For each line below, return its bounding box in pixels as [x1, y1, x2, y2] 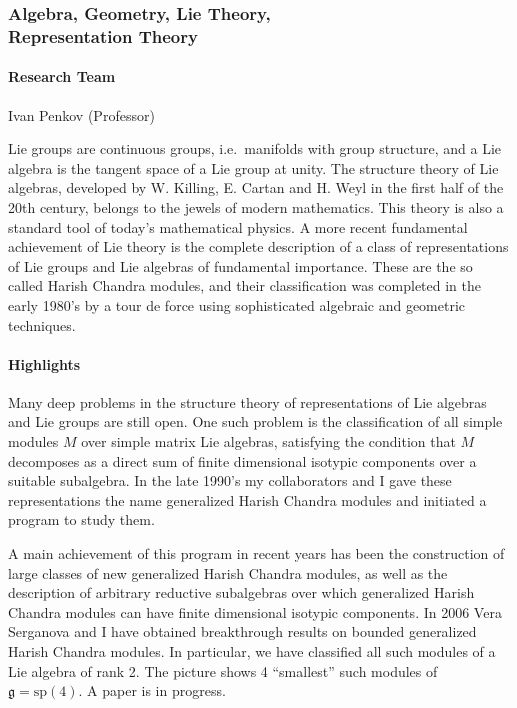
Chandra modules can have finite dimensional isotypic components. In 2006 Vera [8, 601, 502, 622]
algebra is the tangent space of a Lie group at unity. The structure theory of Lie [8, 157, 499, 178]
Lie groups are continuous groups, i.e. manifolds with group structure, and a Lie [8, 138, 501, 159]
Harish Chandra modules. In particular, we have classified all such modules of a [8, 641, 496, 662]
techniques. [8, 314, 76, 335]
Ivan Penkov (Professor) [8, 104, 155, 125]
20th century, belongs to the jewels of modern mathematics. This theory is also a [8, 196, 504, 217]
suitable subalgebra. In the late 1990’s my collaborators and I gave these [8, 470, 452, 491]
